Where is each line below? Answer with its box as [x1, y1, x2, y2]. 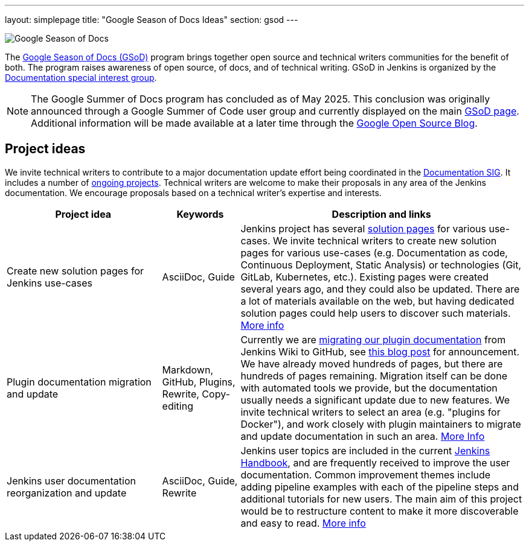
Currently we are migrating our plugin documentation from [240, 333, 506, 346]
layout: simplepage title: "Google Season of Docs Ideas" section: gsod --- [5, 14, 298, 25]
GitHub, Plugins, [162, 375, 236, 388]
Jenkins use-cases [7, 276, 93, 289]
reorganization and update [7, 486, 127, 499]
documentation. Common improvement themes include [240, 468, 491, 481]
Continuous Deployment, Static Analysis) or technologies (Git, [240, 258, 522, 271]
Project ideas [5, 141, 86, 157]
